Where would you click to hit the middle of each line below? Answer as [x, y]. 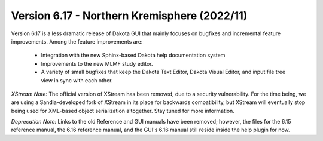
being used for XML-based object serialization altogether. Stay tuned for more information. [123, 111]
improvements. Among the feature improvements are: [77, 41]
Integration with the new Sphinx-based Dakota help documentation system [133, 55]
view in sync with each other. [77, 80]
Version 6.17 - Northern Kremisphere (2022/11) [129, 16]
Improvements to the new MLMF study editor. [97, 63]
